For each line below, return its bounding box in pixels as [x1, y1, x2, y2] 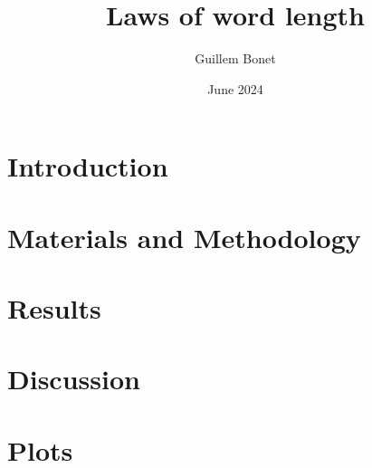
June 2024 [207, 79, 263, 98]
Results [7, 290, 101, 327]
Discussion [7, 360, 140, 397]
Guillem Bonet [195, 49, 276, 68]
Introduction [7, 148, 168, 185]
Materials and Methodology [7, 218, 361, 255]
